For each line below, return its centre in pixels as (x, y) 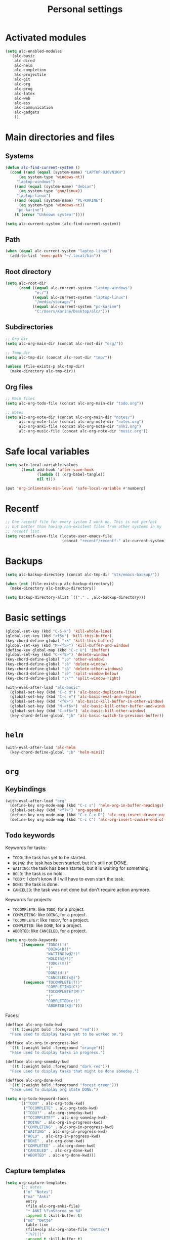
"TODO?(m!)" (58, 964)
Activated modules (46, 38)
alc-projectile (30, 75)
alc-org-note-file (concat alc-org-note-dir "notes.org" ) (81, 422)
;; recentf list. (24, 532)
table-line (37, 1225)
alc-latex (25, 94)
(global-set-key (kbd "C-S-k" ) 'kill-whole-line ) (59, 631)
